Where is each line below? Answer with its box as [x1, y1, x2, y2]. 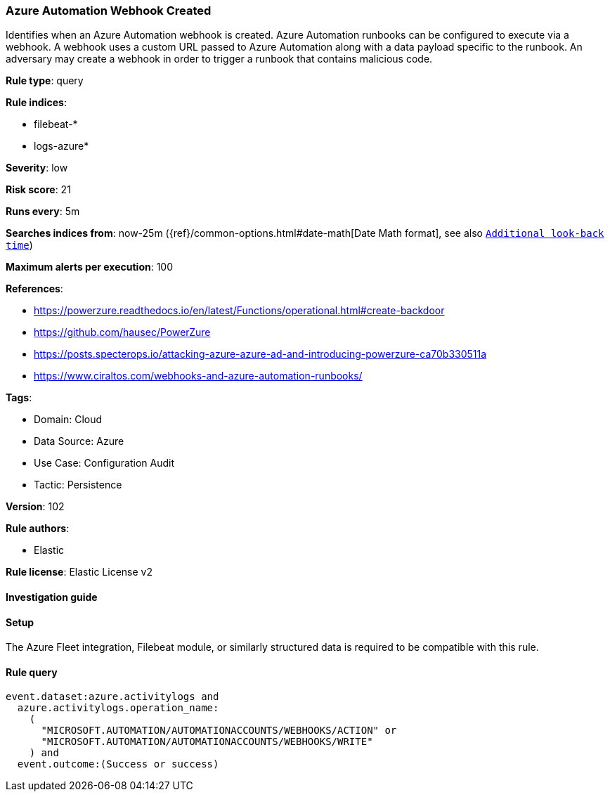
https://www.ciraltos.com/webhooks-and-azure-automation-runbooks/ [34, 370, 363, 382]
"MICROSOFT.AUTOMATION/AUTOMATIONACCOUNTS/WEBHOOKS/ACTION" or [41, 725, 397, 737]
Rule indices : [6, 96, 67, 109]
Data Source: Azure [34, 435, 124, 448]
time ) [6, 239, 33, 252]
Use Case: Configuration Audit [34, 457, 175, 469]
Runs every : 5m [6, 205, 80, 218]
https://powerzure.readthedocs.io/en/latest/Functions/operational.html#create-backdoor [34, 304, 445, 317]
